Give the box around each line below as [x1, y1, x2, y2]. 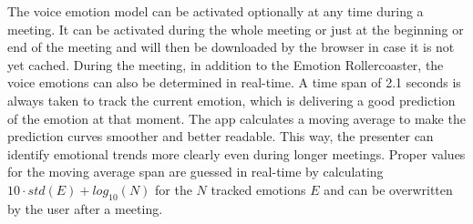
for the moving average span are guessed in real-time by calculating [7, 162, 384, 181]
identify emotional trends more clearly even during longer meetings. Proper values [7, 144, 466, 163]
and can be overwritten [324, 179, 453, 199]
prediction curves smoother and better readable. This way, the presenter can [7, 127, 434, 146]
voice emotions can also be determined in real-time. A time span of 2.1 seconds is [7, 73, 461, 92]
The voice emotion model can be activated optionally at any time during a [7, 2, 424, 20]
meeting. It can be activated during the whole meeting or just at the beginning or [7, 19, 464, 38]
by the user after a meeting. [7, 199, 163, 218]
